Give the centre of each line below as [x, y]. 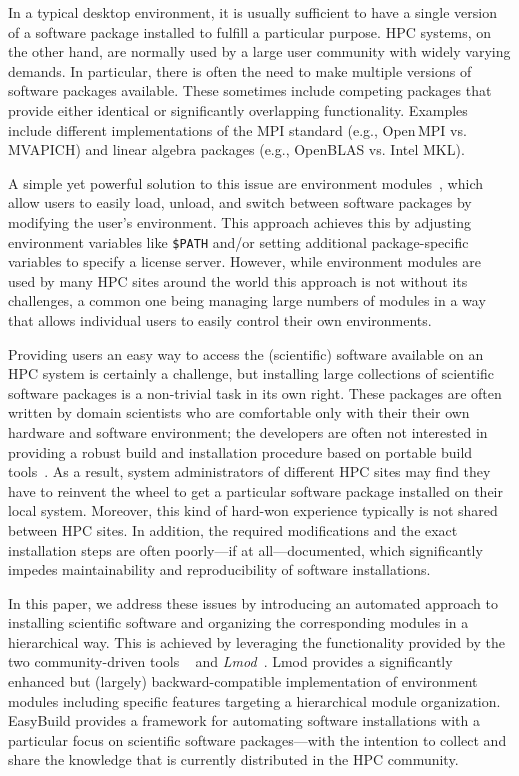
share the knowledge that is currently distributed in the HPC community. [233, 759]
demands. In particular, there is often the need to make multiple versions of [240, 70]
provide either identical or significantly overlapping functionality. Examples [238, 109]
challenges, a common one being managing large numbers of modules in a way [247, 300]
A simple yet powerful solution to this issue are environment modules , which [246, 182]
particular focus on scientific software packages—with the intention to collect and [257, 739]
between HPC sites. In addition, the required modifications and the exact [233, 529]
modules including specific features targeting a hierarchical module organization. [254, 700]
